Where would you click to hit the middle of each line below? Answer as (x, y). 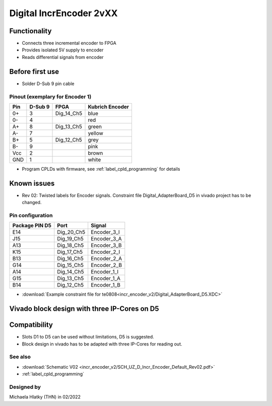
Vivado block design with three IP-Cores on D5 (84, 309)
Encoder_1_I (105, 272)
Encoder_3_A (106, 239)
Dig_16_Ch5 (71, 258)
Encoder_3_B (106, 245)
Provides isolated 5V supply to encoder (63, 50)
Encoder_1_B (106, 285)
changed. (32, 202)
